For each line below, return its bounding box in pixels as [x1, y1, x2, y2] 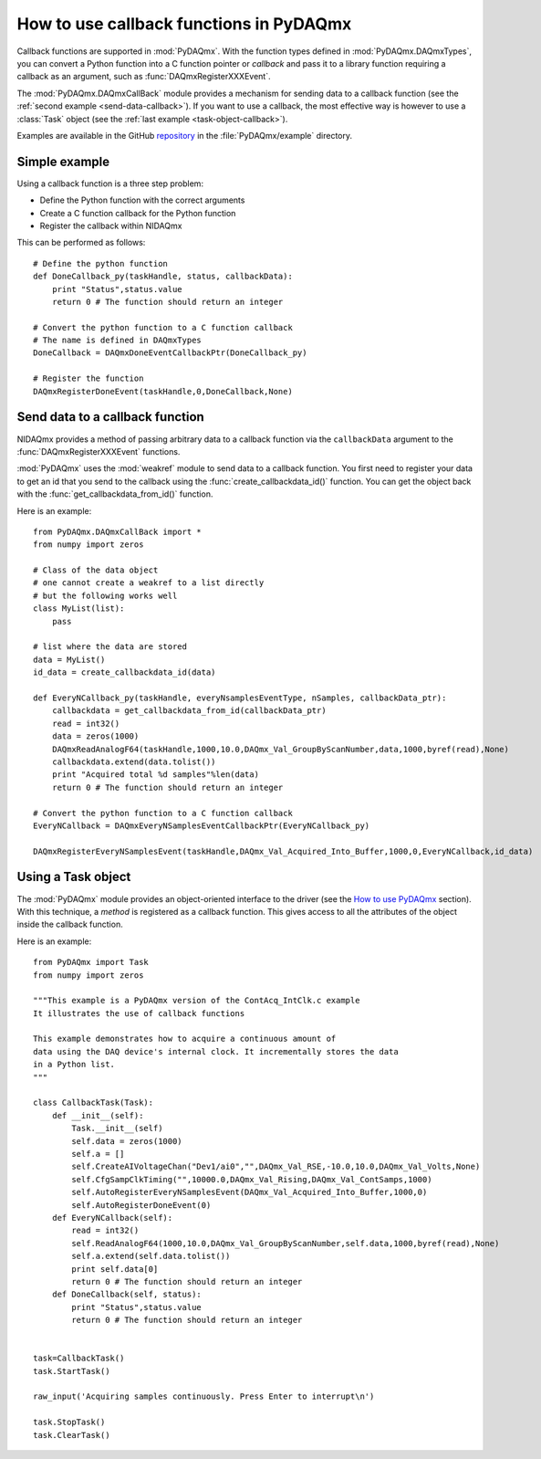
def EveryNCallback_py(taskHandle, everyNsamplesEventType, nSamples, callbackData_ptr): [33, 692, 447, 703]
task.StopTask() [33, 1417, 106, 1428]
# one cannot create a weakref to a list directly [33, 578, 265, 588]
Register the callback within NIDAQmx [39, 220, 182, 231]
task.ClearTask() [33, 1430, 110, 1440]
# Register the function [33, 373, 144, 383]
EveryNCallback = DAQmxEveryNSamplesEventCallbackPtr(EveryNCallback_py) [33, 820, 370, 831]
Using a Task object [16, 869, 131, 885]
